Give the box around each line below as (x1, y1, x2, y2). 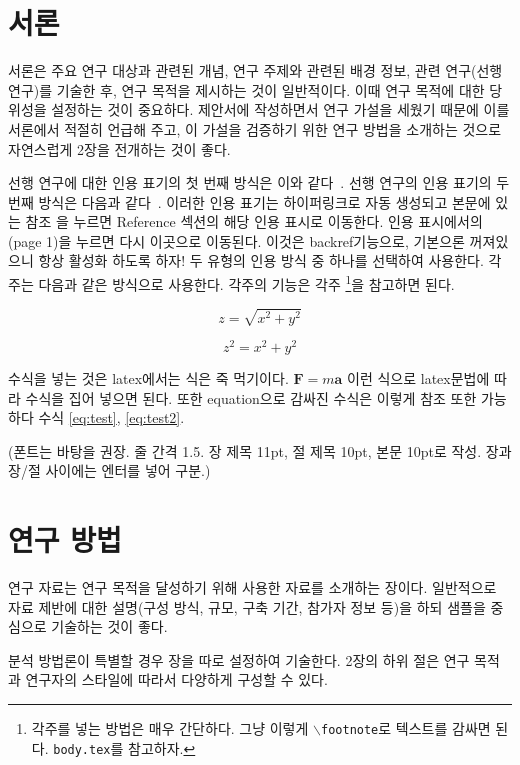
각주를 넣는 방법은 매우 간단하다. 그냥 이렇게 (31, 718, 309, 738)
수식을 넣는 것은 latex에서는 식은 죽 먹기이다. (8, 367, 289, 388)
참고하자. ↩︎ (128, 737, 196, 758)
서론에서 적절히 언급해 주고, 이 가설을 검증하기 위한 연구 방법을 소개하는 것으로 (8, 118, 502, 139)
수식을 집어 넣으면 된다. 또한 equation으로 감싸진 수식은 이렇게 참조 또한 (25, 387, 477, 408)
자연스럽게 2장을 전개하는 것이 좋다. (8, 138, 231, 159)
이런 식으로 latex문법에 (347, 367, 490, 388)
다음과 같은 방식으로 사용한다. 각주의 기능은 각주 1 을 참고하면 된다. (38, 271, 455, 294)
